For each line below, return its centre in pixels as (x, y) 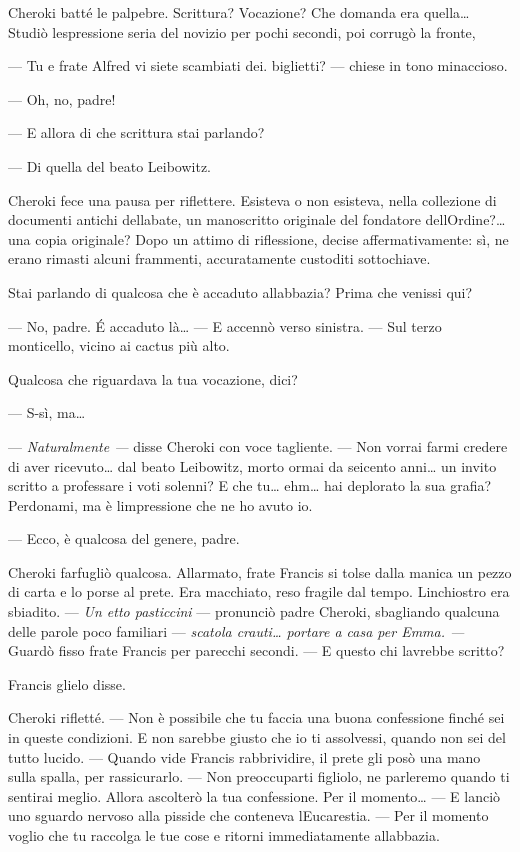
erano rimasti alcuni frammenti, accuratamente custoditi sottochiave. (219, 258)
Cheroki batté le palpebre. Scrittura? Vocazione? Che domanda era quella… (239, 12)
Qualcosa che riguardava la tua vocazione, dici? (153, 378)
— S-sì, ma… (47, 412)
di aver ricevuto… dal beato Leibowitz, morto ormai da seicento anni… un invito (252, 465)
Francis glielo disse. (67, 683)
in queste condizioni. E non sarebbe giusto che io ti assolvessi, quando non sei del (257, 737)
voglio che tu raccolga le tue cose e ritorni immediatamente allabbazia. (224, 835)
